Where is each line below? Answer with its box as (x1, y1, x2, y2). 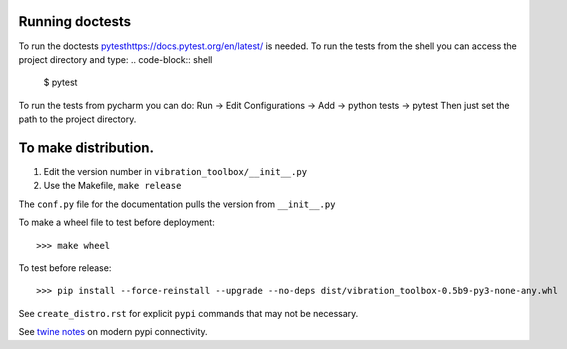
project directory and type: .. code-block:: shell (18, 53, 213, 65)
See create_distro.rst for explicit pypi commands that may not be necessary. (18, 307, 359, 319)
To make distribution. (18, 139, 155, 156)
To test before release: (18, 261, 112, 274)
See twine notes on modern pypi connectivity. (18, 326, 209, 338)
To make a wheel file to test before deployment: (18, 216, 215, 229)
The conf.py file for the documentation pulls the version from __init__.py (18, 198, 336, 210)
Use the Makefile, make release (43, 180, 182, 192)
